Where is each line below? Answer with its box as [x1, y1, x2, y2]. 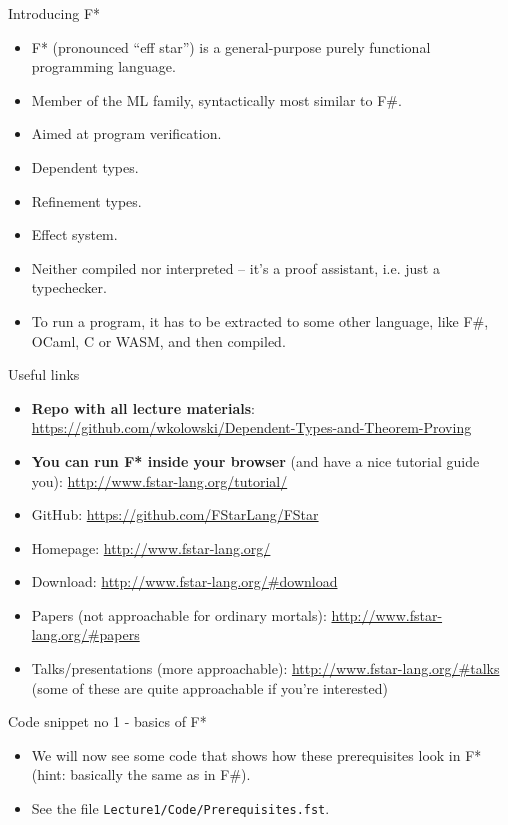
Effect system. [31, 224, 118, 245]
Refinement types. [31, 190, 142, 211]
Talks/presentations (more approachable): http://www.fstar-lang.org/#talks [31, 658, 500, 679]
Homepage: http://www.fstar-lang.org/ [31, 537, 271, 558]
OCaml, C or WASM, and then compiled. [31, 330, 286, 351]
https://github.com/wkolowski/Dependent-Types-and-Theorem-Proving [31, 417, 472, 438]
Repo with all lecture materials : [31, 397, 255, 418]
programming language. [31, 56, 176, 77]
